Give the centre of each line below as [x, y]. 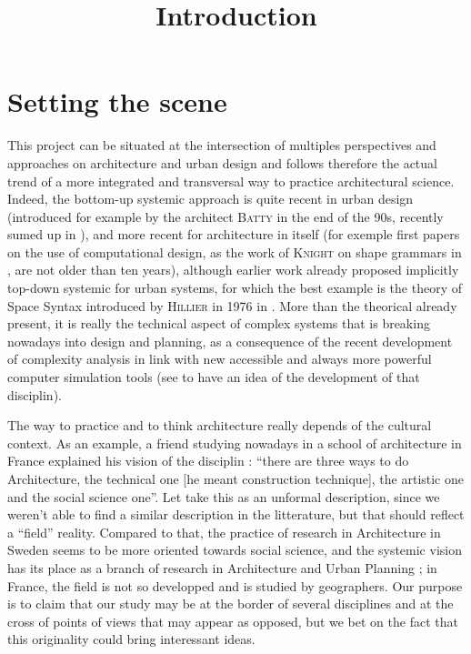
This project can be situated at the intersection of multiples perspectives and [222, 145]
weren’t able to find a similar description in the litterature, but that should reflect [236, 514]
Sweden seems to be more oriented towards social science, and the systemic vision [235, 550]
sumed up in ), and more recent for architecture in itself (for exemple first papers [234, 234]
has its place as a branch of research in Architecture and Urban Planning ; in [222, 567]
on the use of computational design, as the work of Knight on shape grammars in [235, 252]
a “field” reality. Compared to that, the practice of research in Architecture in [224, 532]
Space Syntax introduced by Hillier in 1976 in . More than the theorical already [232, 305]
